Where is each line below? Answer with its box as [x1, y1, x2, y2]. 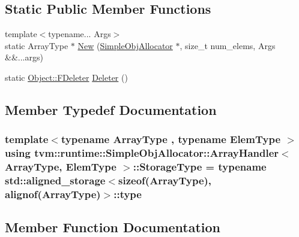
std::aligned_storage [5, 173, 106, 188]
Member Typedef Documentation [5, 100, 217, 118]
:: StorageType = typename [133, 159, 267, 174]
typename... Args [48, 28, 111, 40]
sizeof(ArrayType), [118, 173, 212, 188]
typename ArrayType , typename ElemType [61, 132, 281, 147]
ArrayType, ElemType [5, 159, 116, 174]
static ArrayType [5, 39, 68, 51]
